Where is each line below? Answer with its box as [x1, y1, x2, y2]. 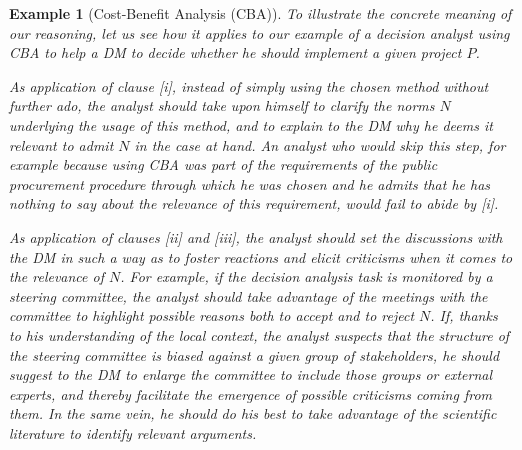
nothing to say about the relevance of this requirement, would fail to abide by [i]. [9, 193, 499, 214]
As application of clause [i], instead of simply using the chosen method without [9, 75, 489, 96]
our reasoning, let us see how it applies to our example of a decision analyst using [9, 22, 510, 43]
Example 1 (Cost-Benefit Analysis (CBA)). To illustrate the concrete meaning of [9, 3, 512, 23]
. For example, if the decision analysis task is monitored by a [120, 266, 493, 287]
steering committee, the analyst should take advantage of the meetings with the [9, 285, 488, 306]
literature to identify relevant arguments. [9, 422, 257, 443]
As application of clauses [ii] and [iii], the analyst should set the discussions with [9, 226, 503, 247]
